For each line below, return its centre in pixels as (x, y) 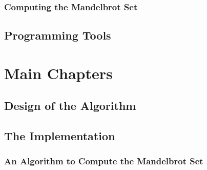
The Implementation (60, 136)
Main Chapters (58, 73)
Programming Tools (58, 35)
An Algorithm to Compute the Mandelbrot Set (104, 161)
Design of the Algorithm (70, 106)
